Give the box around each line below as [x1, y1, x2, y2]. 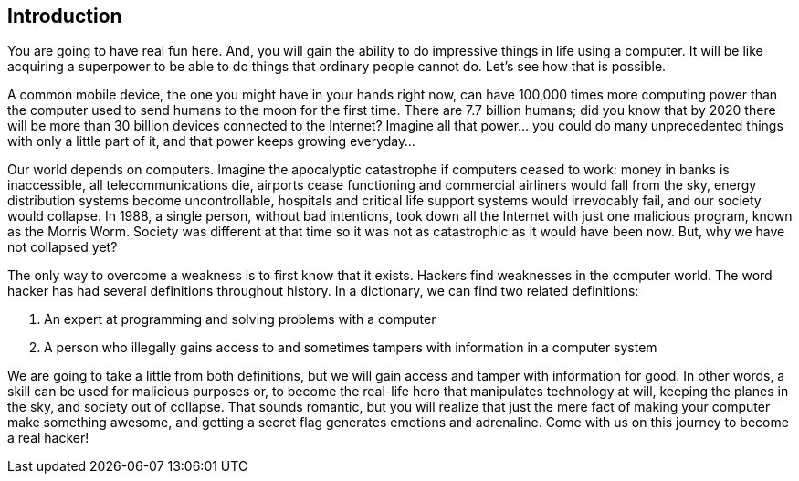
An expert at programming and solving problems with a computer [44, 311, 436, 328]
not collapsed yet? [7, 239, 118, 256]
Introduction [7, 5, 122, 27]
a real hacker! [7, 430, 89, 446]
